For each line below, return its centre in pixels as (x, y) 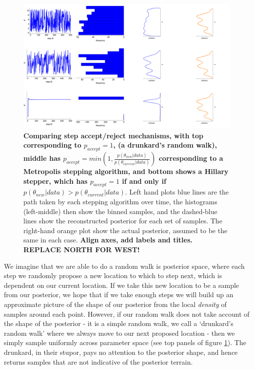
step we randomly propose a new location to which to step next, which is (113, 275)
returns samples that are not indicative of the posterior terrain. (98, 361)
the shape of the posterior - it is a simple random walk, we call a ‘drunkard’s (119, 323)
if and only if (144, 181)
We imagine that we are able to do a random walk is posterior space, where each (124, 266)
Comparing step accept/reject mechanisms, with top (114, 135)
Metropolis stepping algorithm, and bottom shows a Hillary (126, 171)
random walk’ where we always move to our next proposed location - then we (119, 333)
